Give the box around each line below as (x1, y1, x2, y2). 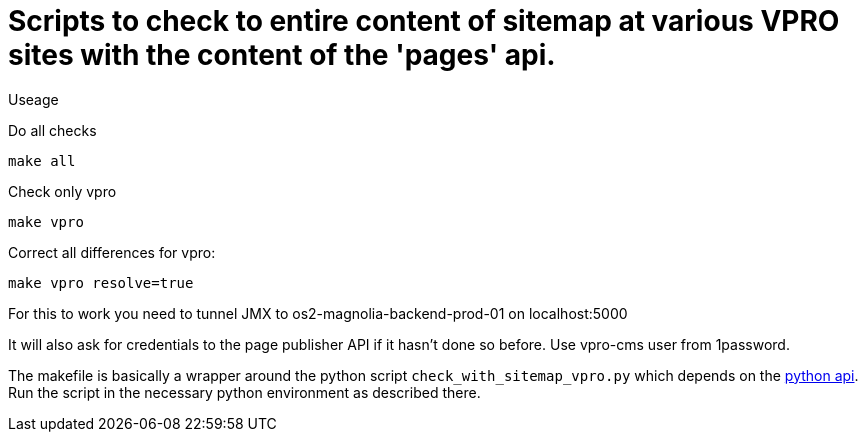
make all (8, 152, 76, 169)
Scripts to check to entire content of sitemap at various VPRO (8, 4, 840, 38)
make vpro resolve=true (8, 274, 194, 291)
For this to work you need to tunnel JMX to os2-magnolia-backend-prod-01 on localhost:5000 (8, 304, 628, 322)
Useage (8, 90, 59, 108)
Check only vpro (8, 182, 117, 200)
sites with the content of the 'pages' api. (8, 38, 556, 72)
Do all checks (8, 121, 97, 139)
